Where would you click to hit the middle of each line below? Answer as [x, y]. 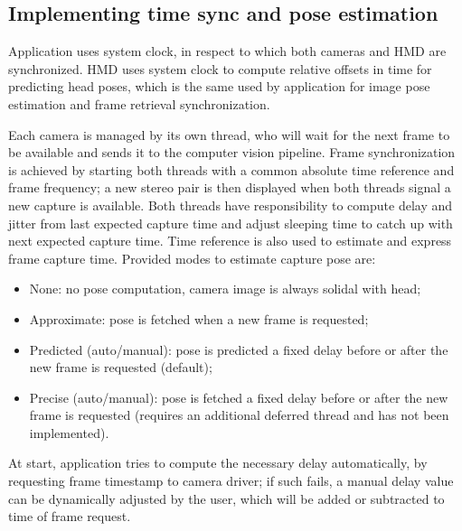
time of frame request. [70, 516]
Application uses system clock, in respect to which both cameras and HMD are [227, 51]
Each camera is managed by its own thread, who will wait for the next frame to [229, 134]
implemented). [69, 432]
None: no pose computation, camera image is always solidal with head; [225, 289]
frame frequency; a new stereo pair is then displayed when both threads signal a [230, 187]
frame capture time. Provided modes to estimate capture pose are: [192, 258]
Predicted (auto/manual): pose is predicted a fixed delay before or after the [239, 349]
